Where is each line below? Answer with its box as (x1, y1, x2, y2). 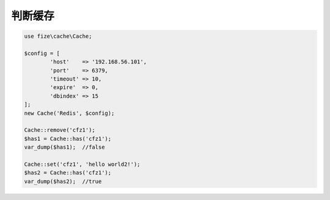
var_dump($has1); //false (24, 144, 105, 151)
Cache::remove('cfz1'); (24, 127, 96, 134)
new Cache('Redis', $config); (24, 110, 115, 116)
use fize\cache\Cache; (24, 33, 92, 40)
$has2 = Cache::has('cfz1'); (24, 170, 112, 176)
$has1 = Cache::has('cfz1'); (24, 135, 112, 142)
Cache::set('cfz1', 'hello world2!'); (24, 161, 141, 168)
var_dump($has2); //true (24, 177, 102, 185)
